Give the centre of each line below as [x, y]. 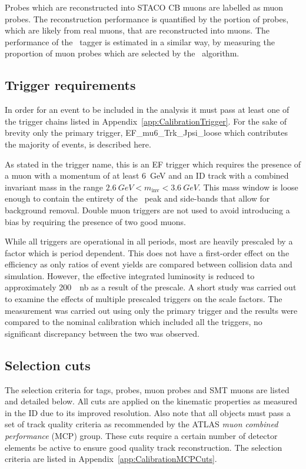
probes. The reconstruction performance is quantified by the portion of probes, [147, 19]
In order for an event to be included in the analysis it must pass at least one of [147, 110]
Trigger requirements [70, 85]
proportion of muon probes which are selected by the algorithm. [122, 53]
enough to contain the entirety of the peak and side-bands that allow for [137, 198]
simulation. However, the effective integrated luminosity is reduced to [130, 275]
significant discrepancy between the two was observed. [102, 333]
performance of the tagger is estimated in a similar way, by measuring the [140, 41]
